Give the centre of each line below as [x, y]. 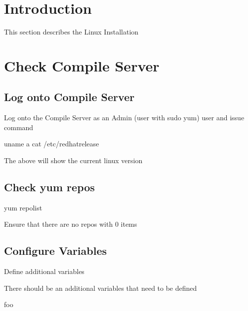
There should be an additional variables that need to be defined [101, 288]
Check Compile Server [82, 65]
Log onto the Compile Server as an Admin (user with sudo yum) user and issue [124, 118]
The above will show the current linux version [73, 160]
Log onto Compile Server [69, 97]
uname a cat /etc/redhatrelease [52, 144]
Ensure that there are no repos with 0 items [71, 224]
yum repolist [23, 207]
